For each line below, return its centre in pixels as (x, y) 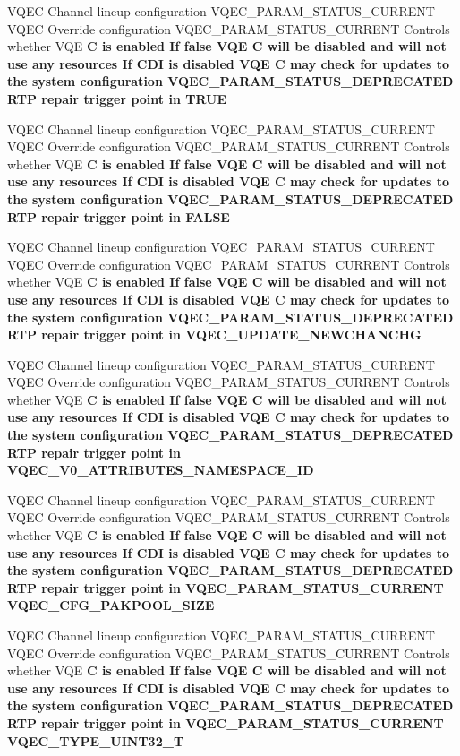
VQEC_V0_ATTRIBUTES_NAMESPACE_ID (161, 470)
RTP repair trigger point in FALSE (119, 216)
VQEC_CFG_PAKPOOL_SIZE (111, 605)
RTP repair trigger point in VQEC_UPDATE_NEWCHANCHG (214, 335)
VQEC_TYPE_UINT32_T (96, 740)
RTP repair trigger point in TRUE (117, 98)
